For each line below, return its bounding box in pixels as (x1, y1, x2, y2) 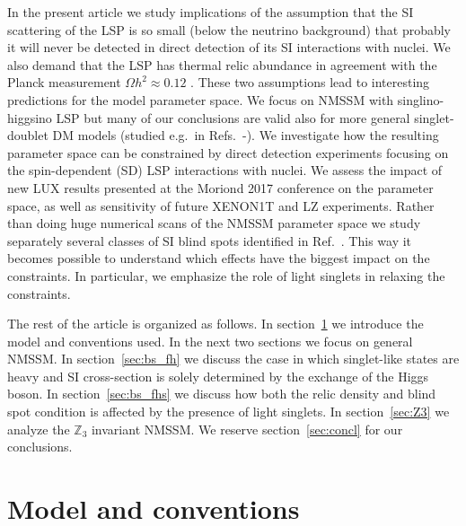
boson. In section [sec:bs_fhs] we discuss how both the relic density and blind (7, 384, 436, 403)
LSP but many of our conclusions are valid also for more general (56, 108, 410, 127)
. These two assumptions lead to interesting (190, 73, 430, 92)
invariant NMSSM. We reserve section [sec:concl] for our (91, 419, 403, 438)
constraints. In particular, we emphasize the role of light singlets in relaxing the (7, 266, 445, 285)
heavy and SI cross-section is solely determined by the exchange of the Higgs (7, 366, 429, 385)
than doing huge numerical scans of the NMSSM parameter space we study (7, 214, 421, 232)
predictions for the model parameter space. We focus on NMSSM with (7, 90, 394, 109)
